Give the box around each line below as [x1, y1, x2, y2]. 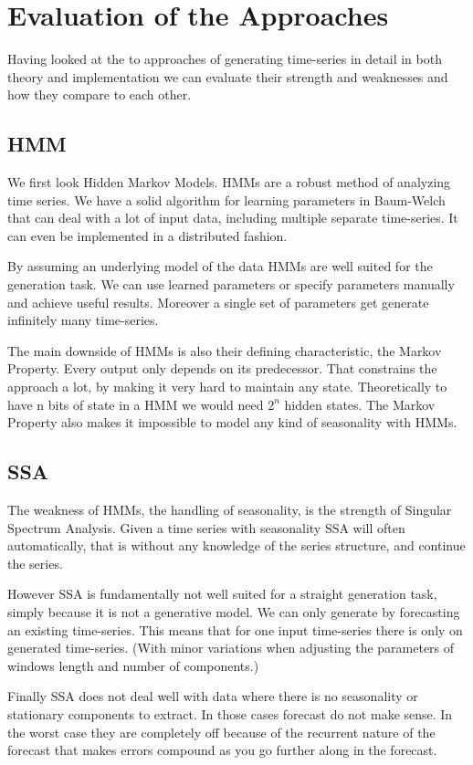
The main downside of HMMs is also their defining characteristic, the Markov [7, 341, 442, 360]
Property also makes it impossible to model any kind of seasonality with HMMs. [7, 413, 457, 432]
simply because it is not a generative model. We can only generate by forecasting [7, 603, 460, 621]
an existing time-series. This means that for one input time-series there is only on [7, 620, 463, 639]
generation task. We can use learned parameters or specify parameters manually [7, 275, 455, 294]
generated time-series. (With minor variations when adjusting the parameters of [7, 638, 455, 657]
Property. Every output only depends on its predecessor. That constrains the [7, 359, 437, 378]
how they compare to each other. [7, 85, 192, 104]
